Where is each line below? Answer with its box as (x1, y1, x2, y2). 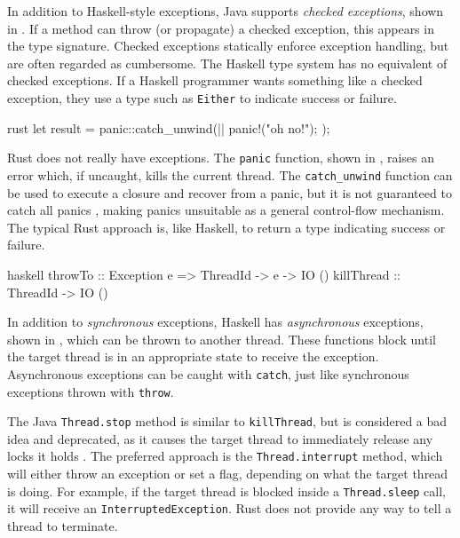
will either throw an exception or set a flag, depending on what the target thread (7, 464, 448, 483)
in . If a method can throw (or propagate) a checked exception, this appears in (7, 19, 434, 37)
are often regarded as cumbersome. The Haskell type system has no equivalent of (7, 53, 448, 72)
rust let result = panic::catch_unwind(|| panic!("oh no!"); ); (7, 118, 330, 137)
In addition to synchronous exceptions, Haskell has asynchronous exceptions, (7, 313, 424, 331)
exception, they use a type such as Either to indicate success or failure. (7, 88, 397, 107)
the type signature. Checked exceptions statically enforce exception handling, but (7, 36, 449, 55)
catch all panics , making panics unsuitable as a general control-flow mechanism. (7, 201, 445, 219)
